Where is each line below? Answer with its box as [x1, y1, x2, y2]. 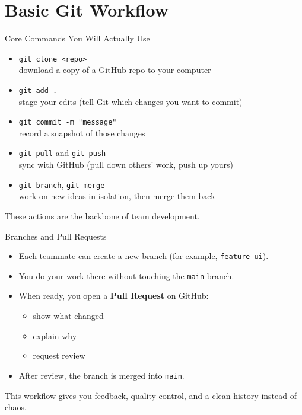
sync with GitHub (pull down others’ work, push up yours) [18, 158, 233, 171]
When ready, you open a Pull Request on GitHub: [18, 289, 209, 302]
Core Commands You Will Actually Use [5, 32, 150, 44]
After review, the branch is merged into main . [18, 369, 185, 381]
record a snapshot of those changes [18, 126, 145, 139]
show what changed [33, 309, 104, 322]
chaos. [5, 401, 27, 413]
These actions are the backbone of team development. [5, 209, 200, 222]
